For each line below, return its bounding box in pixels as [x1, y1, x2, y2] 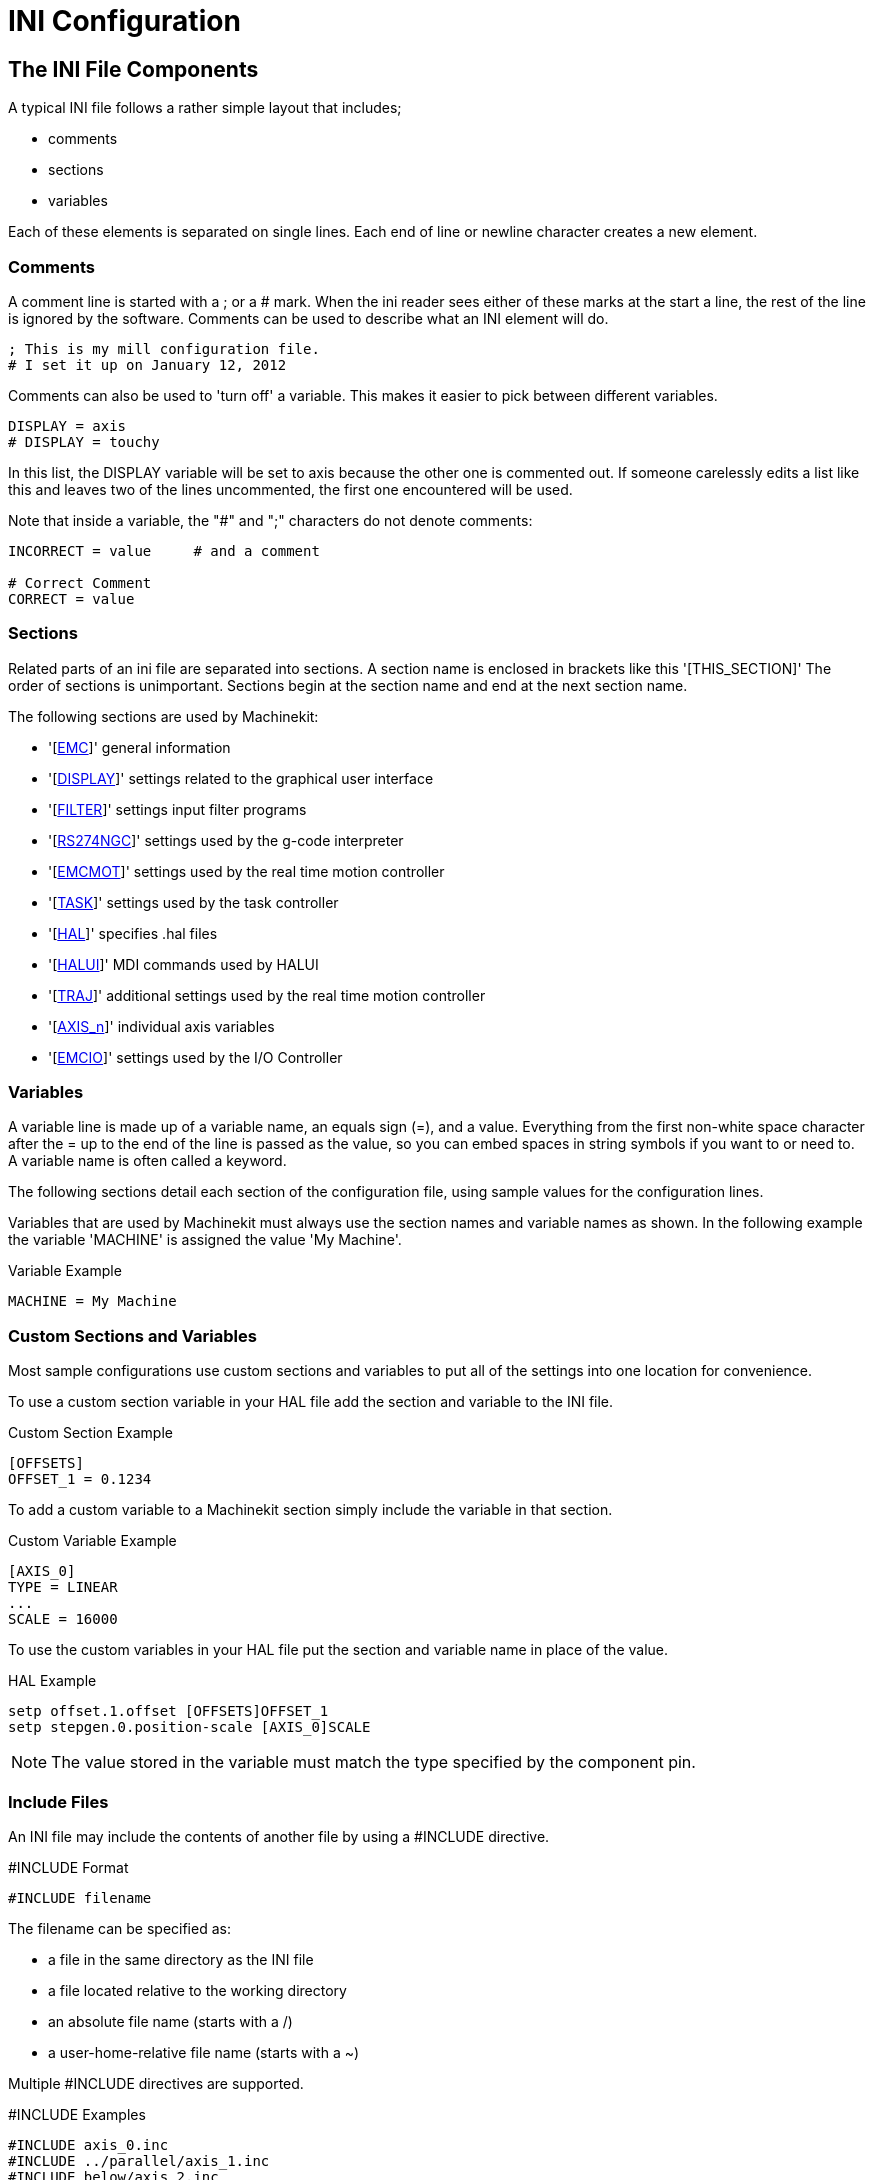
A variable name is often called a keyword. [8, 1152, 287, 1170]
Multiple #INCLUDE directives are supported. [8, 2074, 304, 2092]
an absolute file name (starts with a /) [48, 2012, 293, 2030]
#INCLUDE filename [8, 1889, 152, 1906]
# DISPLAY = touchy [8, 433, 160, 450]
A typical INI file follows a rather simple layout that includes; [8, 99, 402, 117]
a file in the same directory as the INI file [48, 1950, 314, 1968]
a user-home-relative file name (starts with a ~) [48, 2043, 360, 2061]
